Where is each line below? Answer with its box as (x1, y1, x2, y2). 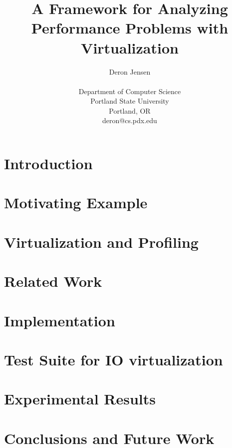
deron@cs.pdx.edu (102, 115, 157, 126)
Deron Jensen (109, 66, 151, 77)
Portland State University (90, 96, 169, 106)
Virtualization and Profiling (4, 231, 199, 252)
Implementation (4, 310, 115, 330)
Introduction (4, 153, 93, 174)
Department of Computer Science (78, 86, 181, 96)
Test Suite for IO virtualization (4, 349, 223, 369)
